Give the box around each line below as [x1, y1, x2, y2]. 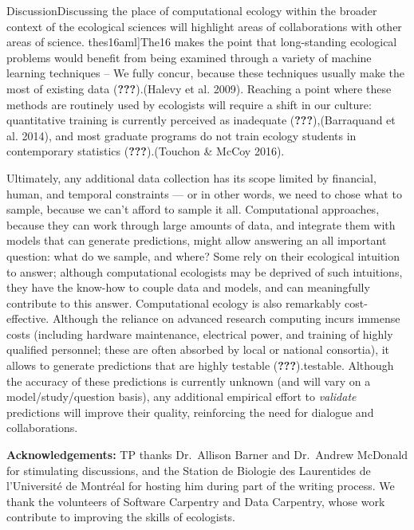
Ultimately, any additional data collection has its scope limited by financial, [6, 169, 377, 186]
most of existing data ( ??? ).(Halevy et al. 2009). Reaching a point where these [6, 80, 392, 96]
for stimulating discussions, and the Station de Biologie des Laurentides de [6, 461, 371, 478]
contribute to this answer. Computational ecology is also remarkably [6, 294, 341, 311]
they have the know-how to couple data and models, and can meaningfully [6, 279, 370, 296]
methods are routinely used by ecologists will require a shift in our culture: [6, 96, 372, 112]
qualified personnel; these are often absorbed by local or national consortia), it [6, 341, 390, 358]
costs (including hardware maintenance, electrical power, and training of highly [6, 325, 393, 342]
